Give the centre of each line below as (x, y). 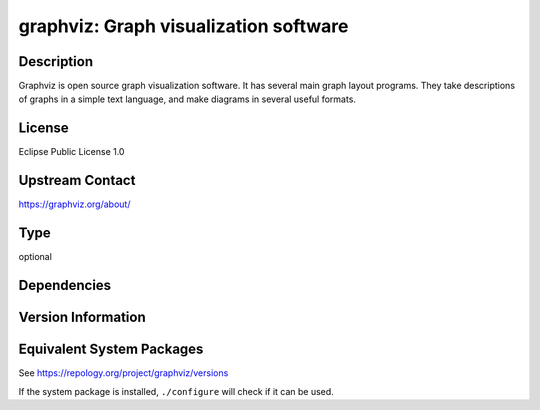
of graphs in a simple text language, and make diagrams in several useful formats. (187, 99)
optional (35, 257)
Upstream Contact (77, 180)
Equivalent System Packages (111, 349)
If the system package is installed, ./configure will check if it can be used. (176, 391)
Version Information (82, 317)
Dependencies (65, 285)
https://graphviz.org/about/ (74, 204)
